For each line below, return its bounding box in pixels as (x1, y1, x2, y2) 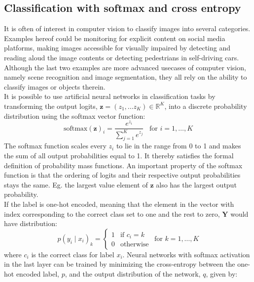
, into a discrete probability (164, 100, 247, 111)
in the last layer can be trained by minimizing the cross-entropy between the (4, 259, 235, 269)
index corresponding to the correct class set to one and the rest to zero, (4, 208, 220, 219)
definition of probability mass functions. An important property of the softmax (4, 160, 243, 170)
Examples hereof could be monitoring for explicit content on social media (4, 33, 225, 43)
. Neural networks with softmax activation (122, 249, 250, 259)
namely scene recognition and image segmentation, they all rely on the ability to (4, 72, 247, 82)
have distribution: (4, 218, 57, 229)
